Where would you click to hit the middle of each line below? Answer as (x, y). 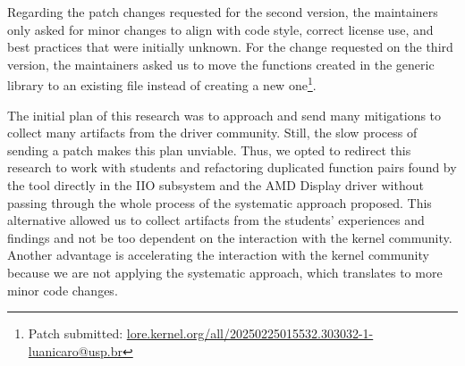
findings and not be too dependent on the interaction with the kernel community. (230, 237)
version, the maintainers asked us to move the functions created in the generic (221, 64)
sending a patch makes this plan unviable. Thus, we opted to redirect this (209, 150)
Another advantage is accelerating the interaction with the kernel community (218, 255)
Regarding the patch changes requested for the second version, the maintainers (223, 12)
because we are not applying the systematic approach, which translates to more (225, 272)
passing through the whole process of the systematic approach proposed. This (220, 202)
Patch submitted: (76, 333)
